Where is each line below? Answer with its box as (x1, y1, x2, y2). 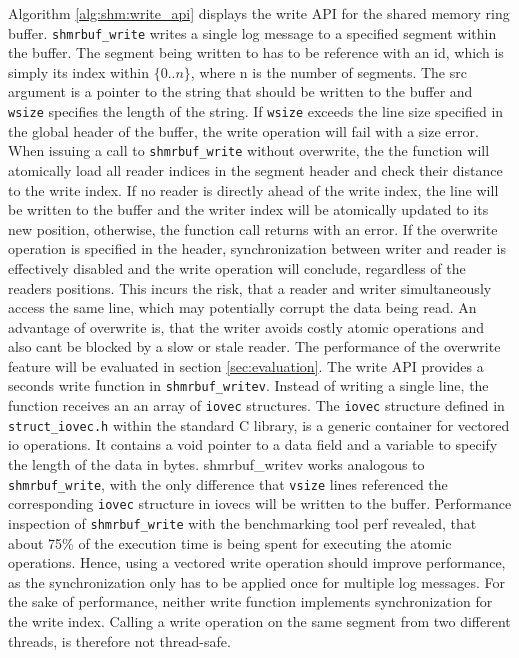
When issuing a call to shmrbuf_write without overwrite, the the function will (8, 140, 490, 161)
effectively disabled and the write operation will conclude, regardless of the (8, 257, 466, 278)
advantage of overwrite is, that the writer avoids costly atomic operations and (8, 316, 485, 337)
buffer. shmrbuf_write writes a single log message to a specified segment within (8, 22, 497, 43)
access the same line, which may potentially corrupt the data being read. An (8, 297, 477, 318)
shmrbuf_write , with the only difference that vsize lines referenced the (8, 473, 448, 494)
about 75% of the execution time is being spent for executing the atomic (8, 532, 452, 553)
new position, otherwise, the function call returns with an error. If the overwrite (8, 218, 498, 239)
